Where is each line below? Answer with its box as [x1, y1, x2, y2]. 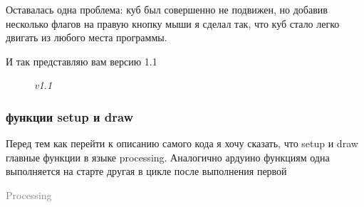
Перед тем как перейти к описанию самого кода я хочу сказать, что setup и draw [6, 136, 358, 151]
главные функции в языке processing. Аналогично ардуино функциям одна [6, 149, 330, 164]
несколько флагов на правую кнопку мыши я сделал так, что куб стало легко [6, 16, 340, 31]
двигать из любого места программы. [6, 30, 167, 45]
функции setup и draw [6, 107, 134, 125]
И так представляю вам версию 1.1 [6, 53, 157, 68]
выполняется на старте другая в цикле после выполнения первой [6, 164, 287, 179]
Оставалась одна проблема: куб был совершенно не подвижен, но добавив [6, 2, 328, 16]
